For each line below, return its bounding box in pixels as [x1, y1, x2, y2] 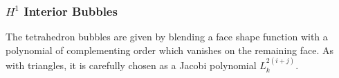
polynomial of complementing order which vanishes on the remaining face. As [6, 42, 334, 57]
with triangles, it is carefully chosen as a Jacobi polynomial [6, 58, 257, 73]
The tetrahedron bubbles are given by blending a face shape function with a [6, 29, 328, 44]
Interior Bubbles [24, 2, 118, 19]
